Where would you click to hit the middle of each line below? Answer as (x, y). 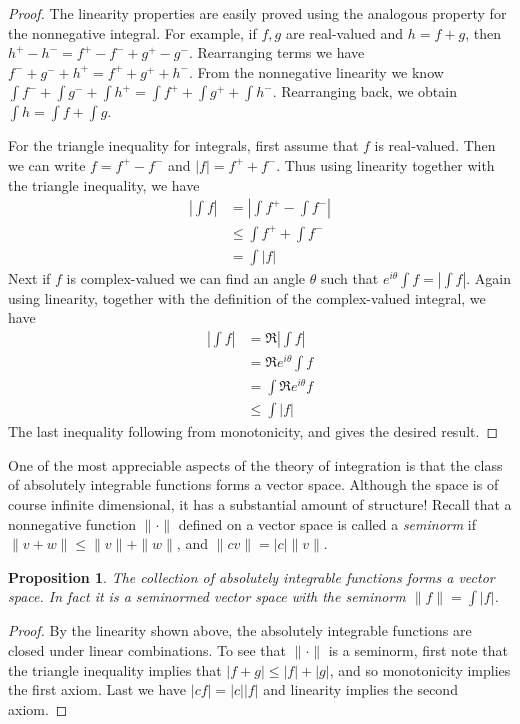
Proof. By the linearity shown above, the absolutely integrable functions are (240, 630)
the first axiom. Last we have (97, 689)
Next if (29, 277)
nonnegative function (72, 523)
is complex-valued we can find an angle (186, 277)
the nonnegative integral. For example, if (132, 32)
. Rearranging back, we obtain (364, 91)
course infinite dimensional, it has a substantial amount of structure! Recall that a (260, 504)
